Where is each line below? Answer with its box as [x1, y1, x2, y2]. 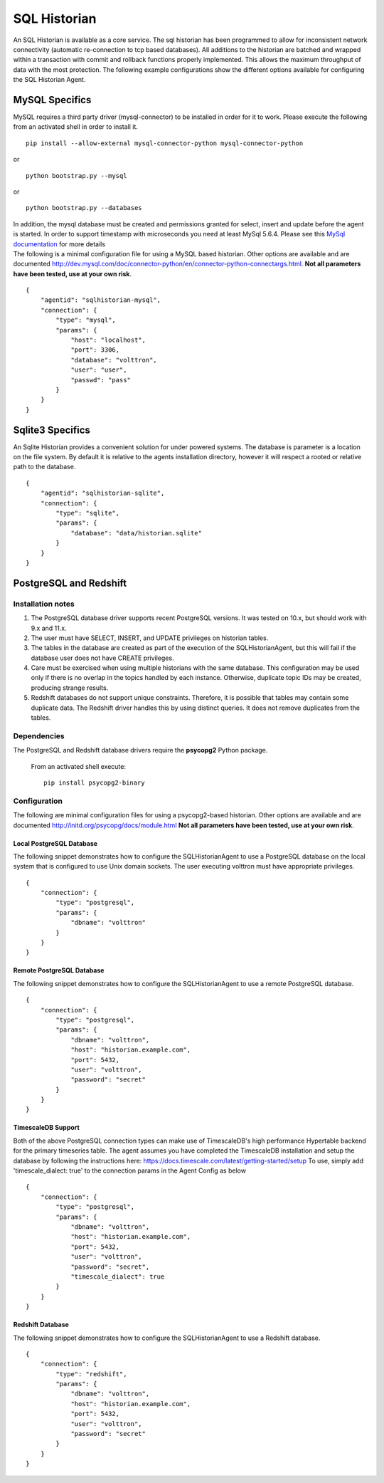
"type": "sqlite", [55, 509, 120, 518]
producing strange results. [31, 683, 109, 692]
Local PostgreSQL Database [13, 839, 98, 847]
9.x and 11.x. [31, 624, 67, 632]
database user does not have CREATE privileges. [31, 654, 174, 662]
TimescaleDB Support [13, 1123, 80, 1132]
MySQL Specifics [13, 93, 92, 106]
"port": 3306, [70, 346, 120, 354]
